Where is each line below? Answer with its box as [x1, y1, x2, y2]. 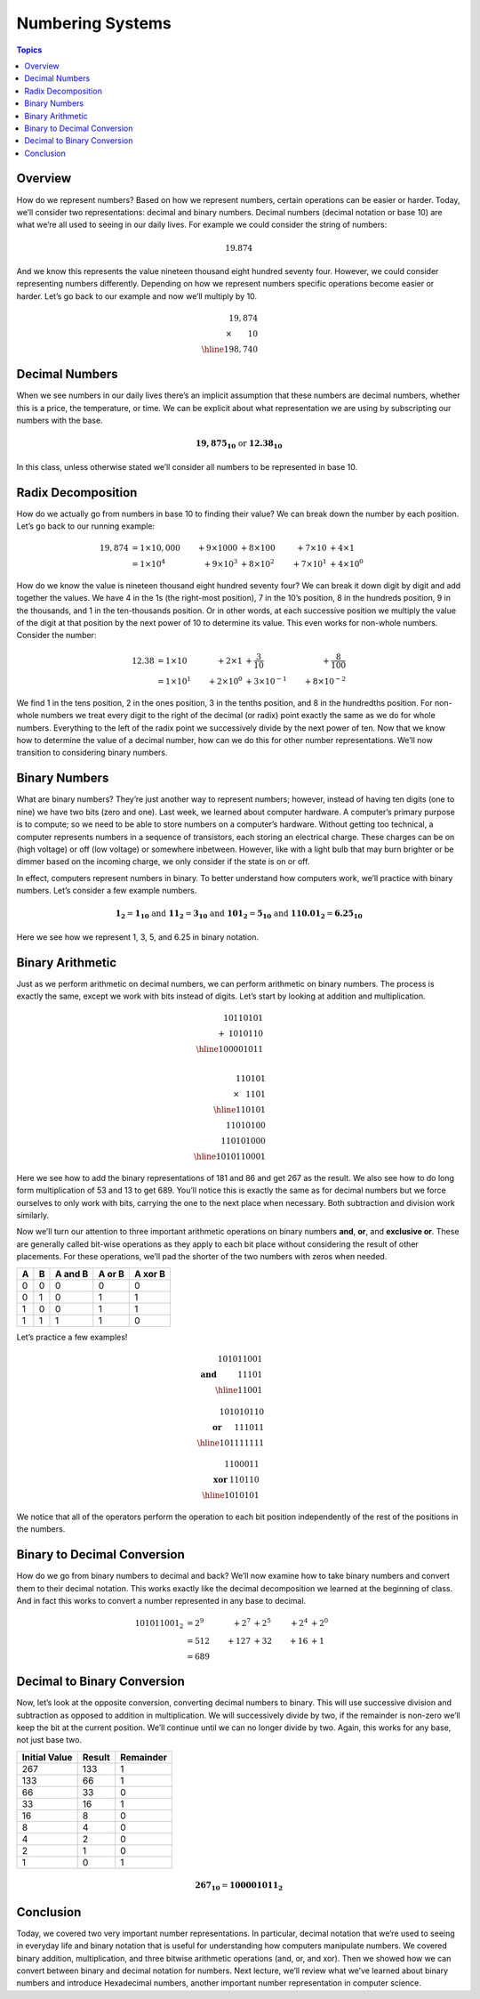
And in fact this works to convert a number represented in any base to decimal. [16, 1596, 307, 1606]
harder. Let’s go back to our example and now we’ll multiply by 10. [16, 290, 258, 302]
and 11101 [200, 1369, 263, 1380]
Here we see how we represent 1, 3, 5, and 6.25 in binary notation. [16, 931, 260, 943]
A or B [98, 1267, 124, 1280]
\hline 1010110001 [193, 1151, 266, 1161]
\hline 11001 [214, 1385, 263, 1395]
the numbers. [16, 1524, 66, 1534]
